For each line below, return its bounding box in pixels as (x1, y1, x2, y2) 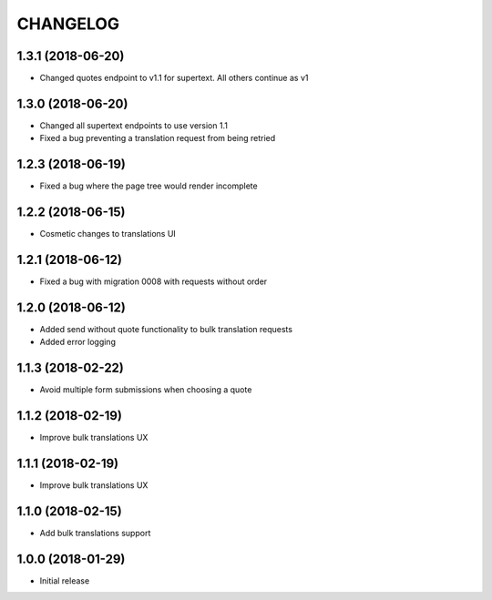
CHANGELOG (16, 14, 120, 34)
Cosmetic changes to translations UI (39, 229, 177, 239)
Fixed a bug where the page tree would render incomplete (39, 180, 259, 191)
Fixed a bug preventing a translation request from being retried (39, 133, 276, 144)
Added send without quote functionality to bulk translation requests (39, 323, 293, 334)
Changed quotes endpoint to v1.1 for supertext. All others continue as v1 (39, 73, 309, 84)
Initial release (39, 575, 90, 586)
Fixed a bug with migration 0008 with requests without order (39, 276, 268, 287)
